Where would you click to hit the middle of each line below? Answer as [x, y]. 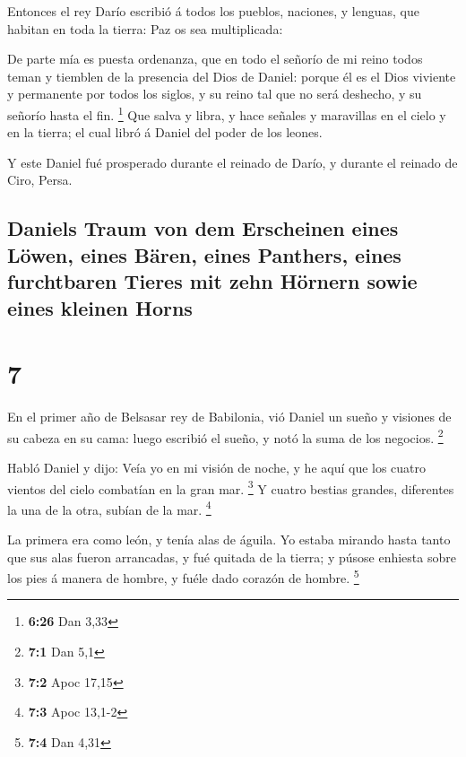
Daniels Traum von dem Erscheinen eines [203, 228]
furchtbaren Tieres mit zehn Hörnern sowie [212, 281]
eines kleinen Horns [100, 307]
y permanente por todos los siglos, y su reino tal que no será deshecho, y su [215, 94]
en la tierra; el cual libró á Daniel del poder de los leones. [165, 132]
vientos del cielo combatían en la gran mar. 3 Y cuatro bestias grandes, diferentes [231, 487]
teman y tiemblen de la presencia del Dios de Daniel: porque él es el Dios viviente [232, 76]
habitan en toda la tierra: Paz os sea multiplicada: [145, 28]
